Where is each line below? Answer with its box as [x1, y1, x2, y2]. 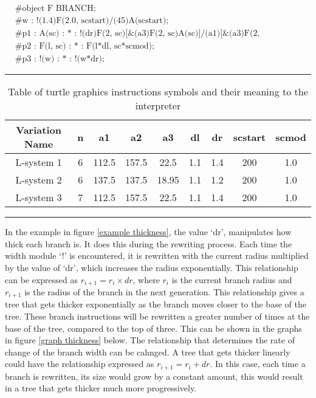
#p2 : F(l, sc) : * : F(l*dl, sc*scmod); [15, 42, 154, 51]
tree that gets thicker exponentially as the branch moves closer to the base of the [5, 298, 306, 311]
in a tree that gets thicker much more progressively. [5, 382, 196, 394]
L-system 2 [15, 173, 62, 187]
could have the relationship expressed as [5, 357, 154, 370]
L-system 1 [15, 155, 62, 170]
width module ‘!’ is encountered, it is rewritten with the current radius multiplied [5, 249, 309, 262]
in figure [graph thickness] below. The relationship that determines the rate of [5, 334, 295, 346]
